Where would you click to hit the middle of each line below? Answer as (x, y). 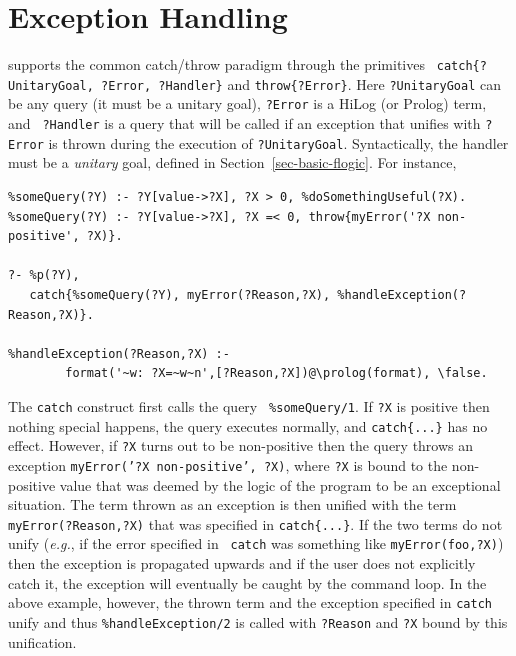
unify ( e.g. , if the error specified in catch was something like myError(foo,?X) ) (256, 543)
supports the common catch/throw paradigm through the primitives (216, 64)
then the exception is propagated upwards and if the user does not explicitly (242, 563)
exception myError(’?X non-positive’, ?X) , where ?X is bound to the (228, 464)
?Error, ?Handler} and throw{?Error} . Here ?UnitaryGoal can (301, 83)
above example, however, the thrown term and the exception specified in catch (250, 602)
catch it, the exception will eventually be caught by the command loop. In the (247, 582)
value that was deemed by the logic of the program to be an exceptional (280, 484)
